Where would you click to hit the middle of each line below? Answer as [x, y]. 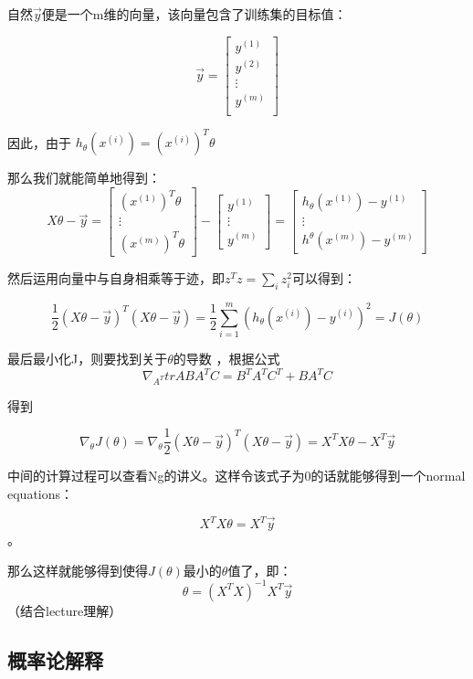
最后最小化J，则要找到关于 [88, 358]
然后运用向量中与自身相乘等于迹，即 [116, 278]
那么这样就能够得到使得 [78, 570]
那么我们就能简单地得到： [84, 178]
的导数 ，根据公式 [226, 358]
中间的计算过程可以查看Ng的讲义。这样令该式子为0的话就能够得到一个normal [236, 476]
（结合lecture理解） [65, 610]
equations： [41, 494]
